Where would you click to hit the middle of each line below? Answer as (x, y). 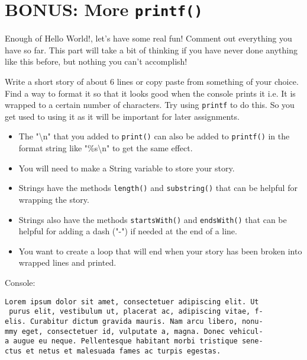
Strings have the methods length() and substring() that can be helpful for (158, 188)
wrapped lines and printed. (67, 262)
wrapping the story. (54, 199)
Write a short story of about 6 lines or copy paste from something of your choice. (152, 82)
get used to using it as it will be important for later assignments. (122, 116)
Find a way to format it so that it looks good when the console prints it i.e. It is (150, 93)
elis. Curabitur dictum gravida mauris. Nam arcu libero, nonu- (134, 321)
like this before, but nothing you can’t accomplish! (96, 61)
